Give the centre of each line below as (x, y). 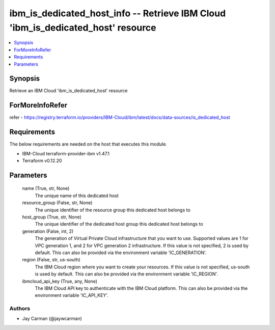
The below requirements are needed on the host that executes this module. (88, 144)
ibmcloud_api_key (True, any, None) (60, 281)
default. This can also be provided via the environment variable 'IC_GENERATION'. (121, 253)
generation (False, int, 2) (48, 231)
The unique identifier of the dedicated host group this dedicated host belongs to (119, 224)
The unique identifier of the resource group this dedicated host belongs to (113, 210)
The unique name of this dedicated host (77, 196)
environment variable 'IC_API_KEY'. (72, 295)
